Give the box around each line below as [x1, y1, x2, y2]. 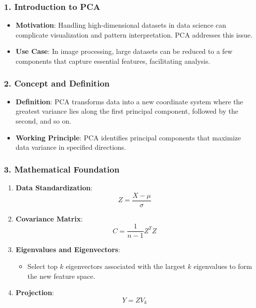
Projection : [15, 287, 54, 298]
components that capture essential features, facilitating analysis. [15, 56, 210, 66]
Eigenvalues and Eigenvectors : [15, 244, 120, 255]
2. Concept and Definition [4, 77, 110, 89]
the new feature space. [27, 270, 96, 281]
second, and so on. [15, 116, 71, 126]
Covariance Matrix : [15, 213, 83, 223]
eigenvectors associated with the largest [65, 261, 186, 271]
